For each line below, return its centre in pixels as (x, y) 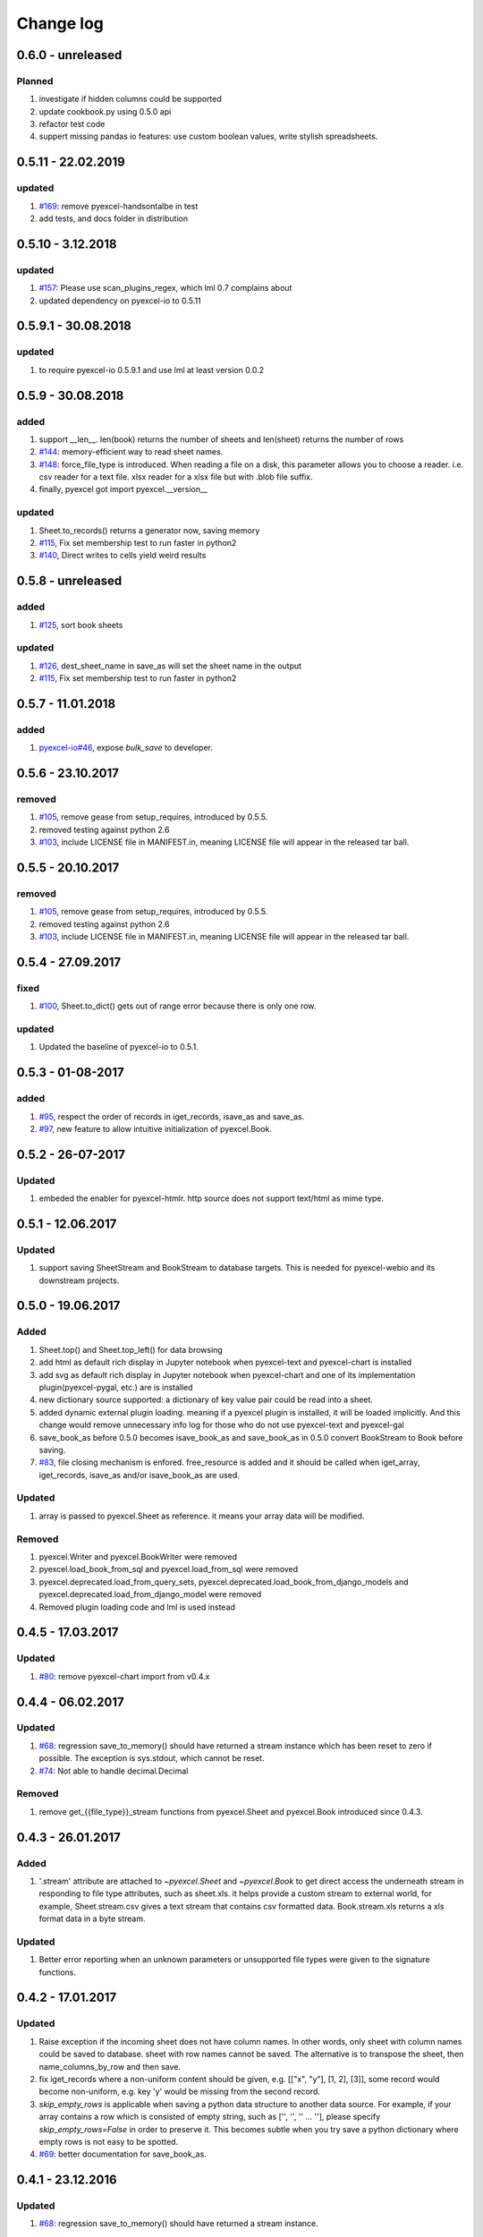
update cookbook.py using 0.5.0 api (105, 111)
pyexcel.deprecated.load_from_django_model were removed (150, 1595)
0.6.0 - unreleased (69, 55)
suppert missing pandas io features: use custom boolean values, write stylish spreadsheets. (208, 136)
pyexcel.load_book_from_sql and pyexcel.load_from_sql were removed (169, 1569)
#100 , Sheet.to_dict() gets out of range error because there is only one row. (178, 1006)
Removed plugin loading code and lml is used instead (137, 1607)
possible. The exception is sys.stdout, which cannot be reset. (152, 1758)
